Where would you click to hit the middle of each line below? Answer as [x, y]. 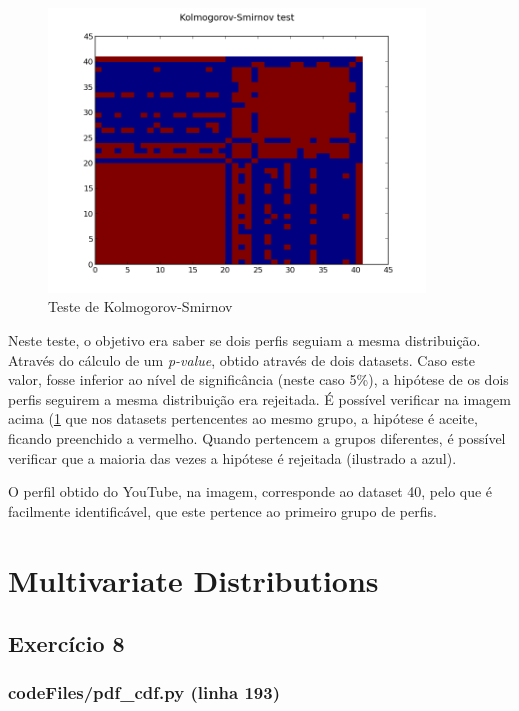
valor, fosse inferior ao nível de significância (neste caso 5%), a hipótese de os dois [258, 379]
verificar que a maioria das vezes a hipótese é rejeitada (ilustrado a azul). [232, 457]
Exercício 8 [66, 643]
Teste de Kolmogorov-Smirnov [140, 306]
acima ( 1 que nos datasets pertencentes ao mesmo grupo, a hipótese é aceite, [243, 418]
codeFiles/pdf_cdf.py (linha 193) [144, 692]
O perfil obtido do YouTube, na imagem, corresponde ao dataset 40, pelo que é [250, 491]
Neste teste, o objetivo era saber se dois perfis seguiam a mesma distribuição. [244, 340]
